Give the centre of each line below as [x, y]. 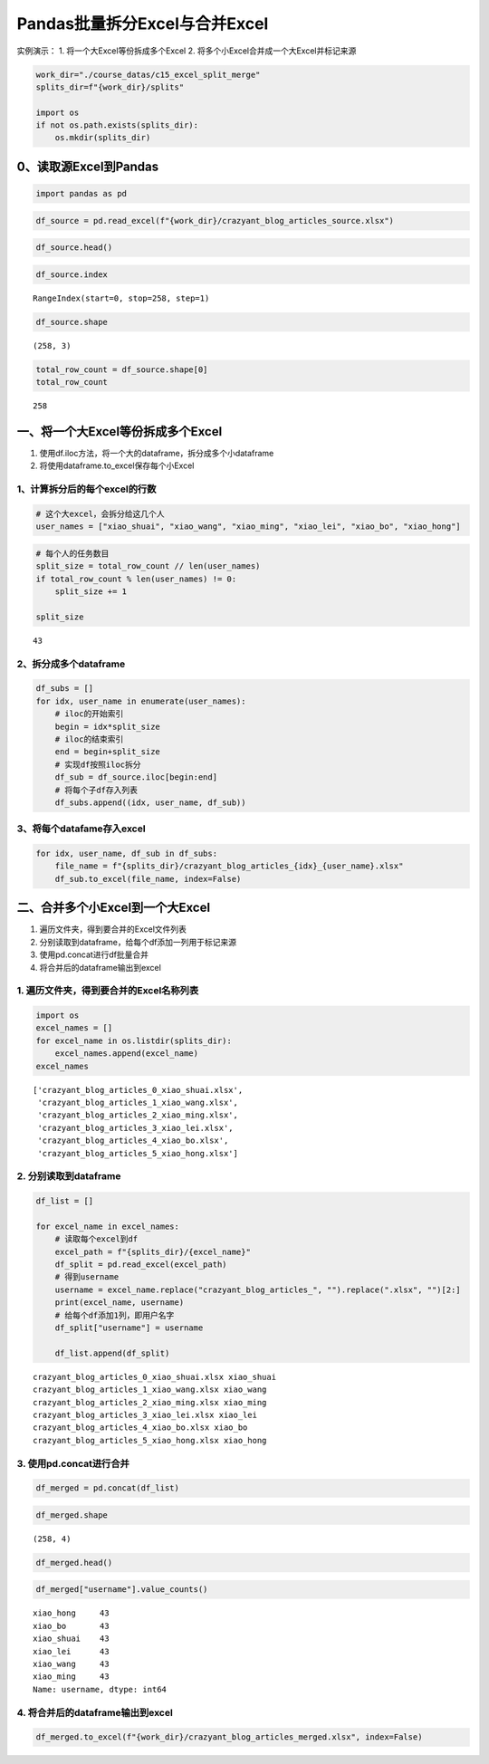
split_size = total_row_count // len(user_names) [148, 566]
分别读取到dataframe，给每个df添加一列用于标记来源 [138, 942]
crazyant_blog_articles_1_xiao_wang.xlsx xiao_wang [150, 1390]
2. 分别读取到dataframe [69, 1176]
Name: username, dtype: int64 [100, 1689]
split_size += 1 [91, 592]
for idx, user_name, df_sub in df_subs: [126, 854]
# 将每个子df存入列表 [96, 790]
